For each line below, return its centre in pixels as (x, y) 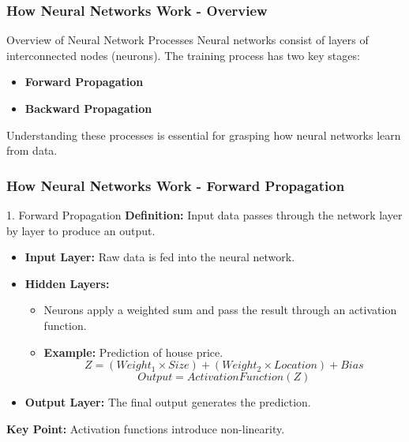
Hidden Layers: (67, 283)
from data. (32, 150)
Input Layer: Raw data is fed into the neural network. (160, 257)
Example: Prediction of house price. (133, 352)
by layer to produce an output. (81, 230)
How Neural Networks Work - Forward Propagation (176, 185)
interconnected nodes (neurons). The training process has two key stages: (183, 55)
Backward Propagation (88, 108)
